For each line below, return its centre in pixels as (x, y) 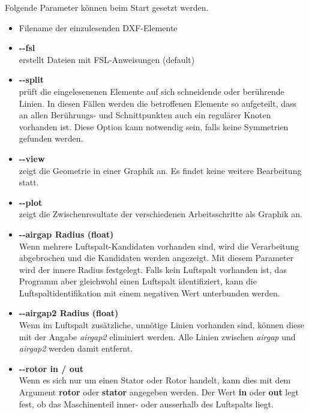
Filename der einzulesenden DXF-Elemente (98, 27)
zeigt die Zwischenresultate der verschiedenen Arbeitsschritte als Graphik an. (160, 214)
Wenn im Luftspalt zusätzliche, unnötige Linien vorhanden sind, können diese (162, 325)
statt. (29, 182)
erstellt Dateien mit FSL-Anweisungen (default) (107, 59)
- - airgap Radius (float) (66, 234)
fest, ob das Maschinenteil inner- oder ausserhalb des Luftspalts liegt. (146, 403)
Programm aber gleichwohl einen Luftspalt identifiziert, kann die (138, 281)
